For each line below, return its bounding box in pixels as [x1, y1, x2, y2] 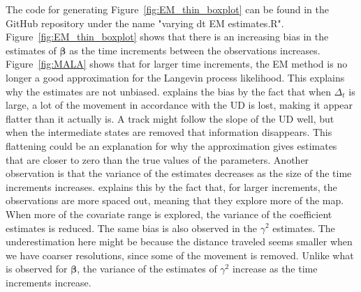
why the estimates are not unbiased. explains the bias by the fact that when [6, 84, 331, 98]
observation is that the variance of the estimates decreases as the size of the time [6, 166, 352, 180]
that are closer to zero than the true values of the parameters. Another [6, 152, 309, 167]
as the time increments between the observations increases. [69, 43, 321, 57]
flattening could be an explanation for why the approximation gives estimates [6, 138, 337, 153]
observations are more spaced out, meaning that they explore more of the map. [6, 193, 344, 208]
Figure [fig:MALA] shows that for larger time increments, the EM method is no [6, 56, 348, 71]
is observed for [6, 261, 68, 276]
